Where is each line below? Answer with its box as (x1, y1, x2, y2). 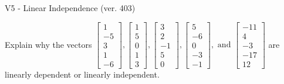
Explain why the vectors (5, 38, 92, 50)
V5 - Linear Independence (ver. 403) (5, 2, 136, 13)
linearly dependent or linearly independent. (5, 68, 160, 80)
